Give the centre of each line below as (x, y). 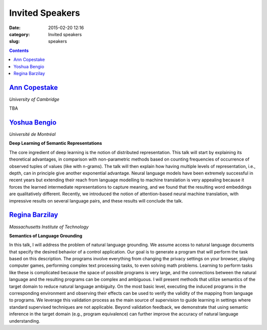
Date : (15, 28)
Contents (19, 50)
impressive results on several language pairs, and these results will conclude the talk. (96, 201)
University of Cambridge (34, 99)
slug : (14, 41)
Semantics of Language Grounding (46, 236)
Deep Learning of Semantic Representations (56, 143)
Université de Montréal (32, 134)
